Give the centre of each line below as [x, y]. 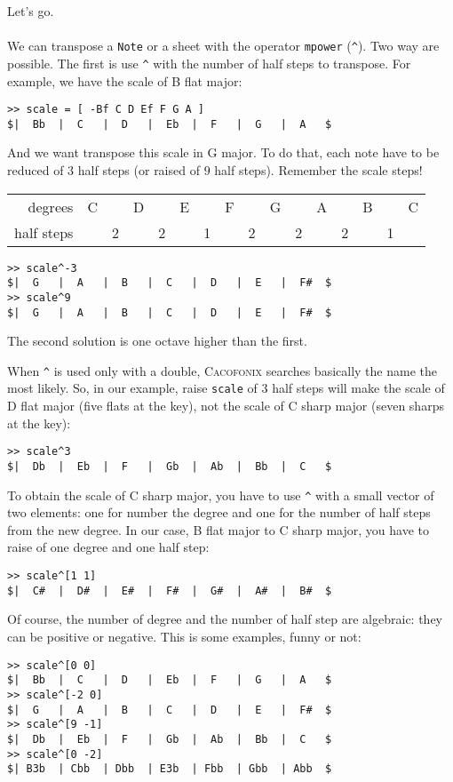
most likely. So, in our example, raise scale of [132, 388]
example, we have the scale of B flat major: [125, 80]
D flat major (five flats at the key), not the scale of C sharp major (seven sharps [226, 406]
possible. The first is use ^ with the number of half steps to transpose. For [209, 63]
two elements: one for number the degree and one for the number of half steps [219, 512]
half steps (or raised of [139, 170]
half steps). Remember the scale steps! [318, 170]
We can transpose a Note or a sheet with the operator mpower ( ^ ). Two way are [223, 46]
